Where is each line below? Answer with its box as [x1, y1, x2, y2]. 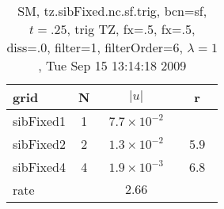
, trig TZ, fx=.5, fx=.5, [66, 20, 196, 38]
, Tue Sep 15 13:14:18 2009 [38, 56, 187, 74]
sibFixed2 [13, 135, 66, 153]
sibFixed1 [13, 112, 66, 130]
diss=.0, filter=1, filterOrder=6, [6, 38, 183, 56]
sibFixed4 [13, 158, 66, 176]
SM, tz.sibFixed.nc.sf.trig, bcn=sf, [17, 2, 207, 20]
